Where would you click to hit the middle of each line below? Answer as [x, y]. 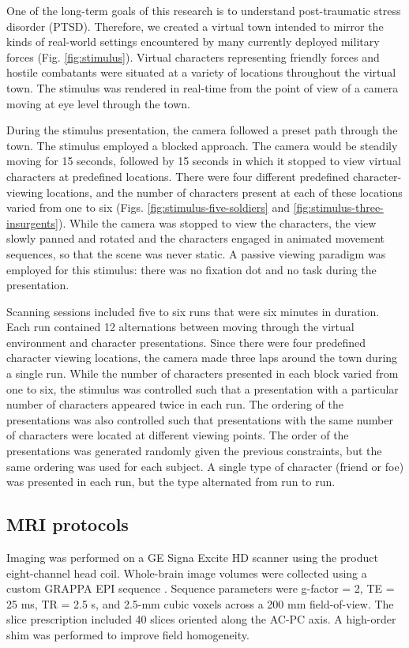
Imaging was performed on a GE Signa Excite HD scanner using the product [192, 558]
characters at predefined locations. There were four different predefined [178, 176]
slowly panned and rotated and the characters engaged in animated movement [195, 238]
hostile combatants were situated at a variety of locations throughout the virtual [201, 72]
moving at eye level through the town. [98, 103]
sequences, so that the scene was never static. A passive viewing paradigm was [196, 253]
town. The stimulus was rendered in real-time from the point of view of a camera [203, 87]
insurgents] [32, 222]
